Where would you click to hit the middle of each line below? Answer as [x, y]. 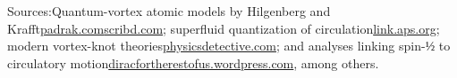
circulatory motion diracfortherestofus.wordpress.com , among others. [193, 62]
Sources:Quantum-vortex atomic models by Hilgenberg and [169, 11]
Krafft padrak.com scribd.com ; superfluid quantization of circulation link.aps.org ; [224, 28]
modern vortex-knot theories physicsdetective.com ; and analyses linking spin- [216, 46]
